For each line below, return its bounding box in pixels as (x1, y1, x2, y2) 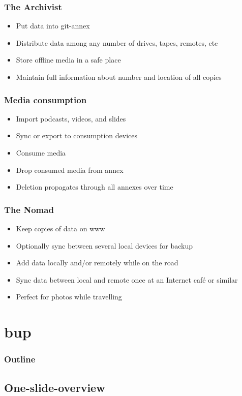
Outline (4, 353, 36, 365)
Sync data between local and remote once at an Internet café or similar (16, 274, 238, 285)
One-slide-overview (4, 379, 105, 395)
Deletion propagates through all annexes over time (16, 181, 173, 192)
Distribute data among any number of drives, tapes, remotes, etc (16, 37, 218, 48)
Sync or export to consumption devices (16, 130, 138, 141)
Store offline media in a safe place (16, 54, 121, 65)
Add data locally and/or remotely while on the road (16, 257, 178, 268)
